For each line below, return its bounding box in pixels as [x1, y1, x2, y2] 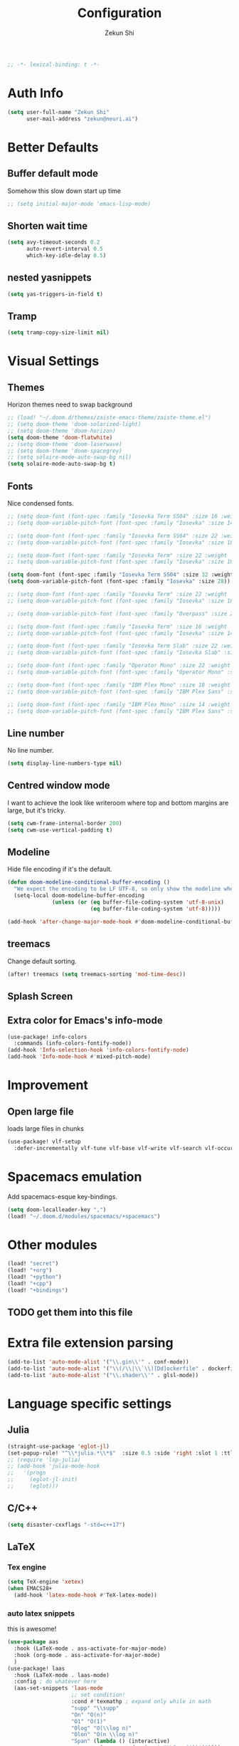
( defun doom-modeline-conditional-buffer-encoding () [7, 879, 171, 886]
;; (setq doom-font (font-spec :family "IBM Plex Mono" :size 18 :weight [7, 681, 231, 689]
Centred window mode [7, 780, 110, 792]
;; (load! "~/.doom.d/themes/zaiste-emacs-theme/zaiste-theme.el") [7, 414, 212, 422]
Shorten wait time [7, 219, 88, 232]
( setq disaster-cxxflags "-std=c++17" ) [7, 1521, 126, 1528]
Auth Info [7, 85, 64, 101]
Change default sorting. [7, 956, 77, 966]
